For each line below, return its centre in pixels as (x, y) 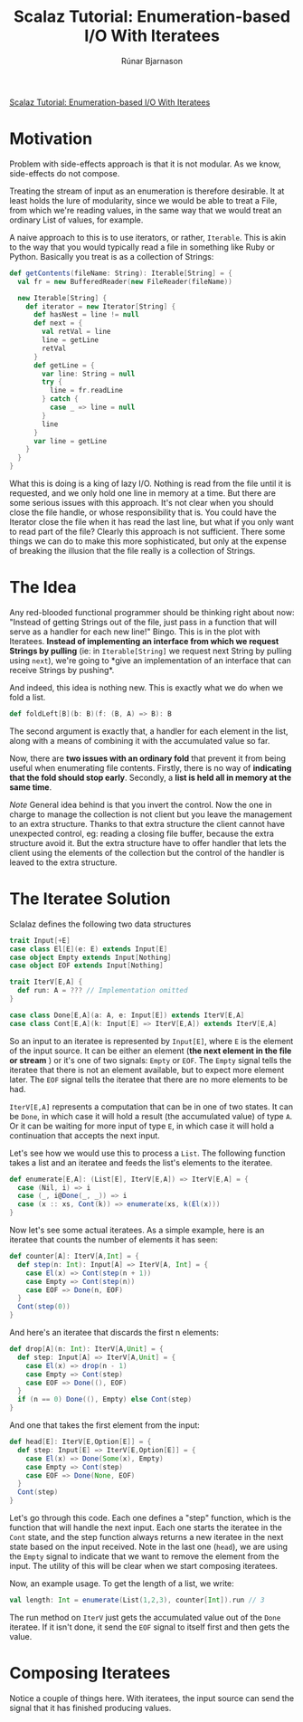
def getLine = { (64, 365)
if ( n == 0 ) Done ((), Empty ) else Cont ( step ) (105, 1400)
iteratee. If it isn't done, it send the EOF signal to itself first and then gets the (150, 1627)
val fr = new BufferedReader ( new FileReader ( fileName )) (125, 281)
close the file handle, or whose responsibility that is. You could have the (143, 512)
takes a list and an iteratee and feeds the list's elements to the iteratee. (141, 1162)
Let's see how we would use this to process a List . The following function (147, 1153)
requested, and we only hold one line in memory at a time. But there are (142, 493)
